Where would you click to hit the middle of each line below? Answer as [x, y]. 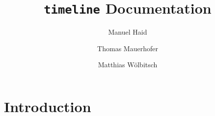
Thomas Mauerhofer [128, 48]
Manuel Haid [128, 32]
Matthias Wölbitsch [128, 65]
